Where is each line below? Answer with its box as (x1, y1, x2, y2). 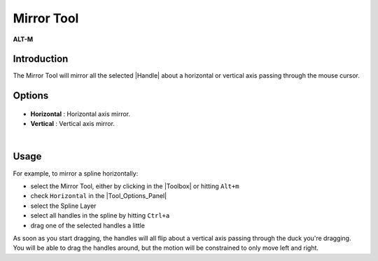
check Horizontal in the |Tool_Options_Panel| (30, 192, 167, 200)
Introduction (13, 53, 69, 65)
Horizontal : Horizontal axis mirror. (30, 109, 131, 118)
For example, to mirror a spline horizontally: (13, 169, 139, 178)
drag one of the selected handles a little (30, 221, 145, 230)
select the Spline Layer (30, 202, 97, 210)
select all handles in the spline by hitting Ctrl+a (30, 211, 170, 220)
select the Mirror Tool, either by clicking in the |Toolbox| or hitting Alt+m (30, 182, 239, 190)
